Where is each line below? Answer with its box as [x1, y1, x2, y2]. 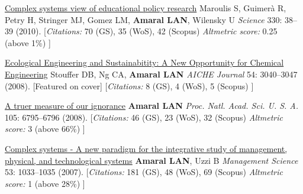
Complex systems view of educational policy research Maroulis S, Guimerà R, [5, 2, 286, 14]
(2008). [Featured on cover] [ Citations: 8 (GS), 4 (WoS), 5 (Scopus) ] [5, 79, 254, 92]
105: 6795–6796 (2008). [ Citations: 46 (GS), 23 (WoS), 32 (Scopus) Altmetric [5, 111, 283, 123]
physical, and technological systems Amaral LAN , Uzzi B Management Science [5, 154, 298, 166]
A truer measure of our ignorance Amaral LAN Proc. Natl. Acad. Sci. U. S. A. [5, 99, 299, 112]
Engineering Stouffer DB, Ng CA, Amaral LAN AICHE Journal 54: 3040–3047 [5, 67, 298, 80]
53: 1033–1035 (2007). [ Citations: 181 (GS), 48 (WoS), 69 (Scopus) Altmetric [5, 166, 283, 178]
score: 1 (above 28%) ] [5, 177, 85, 189]
